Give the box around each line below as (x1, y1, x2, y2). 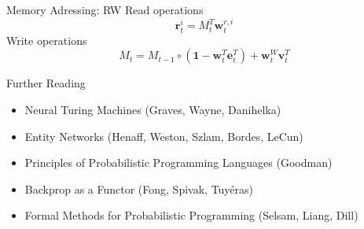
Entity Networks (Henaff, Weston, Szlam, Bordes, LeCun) (24, 127, 303, 144)
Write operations (6, 31, 87, 48)
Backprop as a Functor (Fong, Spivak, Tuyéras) (24, 180, 254, 197)
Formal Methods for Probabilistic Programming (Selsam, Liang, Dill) (24, 207, 358, 223)
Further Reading (6, 75, 86, 91)
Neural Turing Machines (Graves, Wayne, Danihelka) (24, 102, 281, 118)
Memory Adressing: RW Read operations (6, 2, 204, 17)
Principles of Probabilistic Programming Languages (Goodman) (24, 154, 333, 171)
